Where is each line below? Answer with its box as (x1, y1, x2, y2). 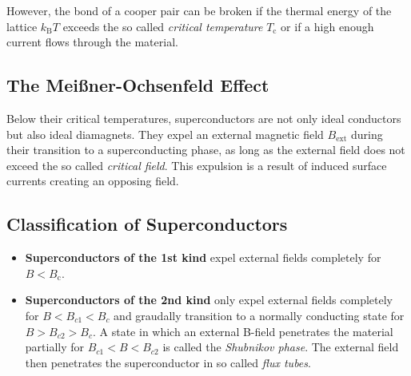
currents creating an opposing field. (6, 172, 179, 189)
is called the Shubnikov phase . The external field (162, 338, 399, 355)
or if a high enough (281, 18, 374, 34)
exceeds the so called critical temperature (62, 18, 263, 34)
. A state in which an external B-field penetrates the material (93, 323, 393, 339)
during (350, 125, 383, 142)
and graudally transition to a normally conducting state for (114, 307, 405, 323)
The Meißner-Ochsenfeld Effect (6, 73, 269, 97)
